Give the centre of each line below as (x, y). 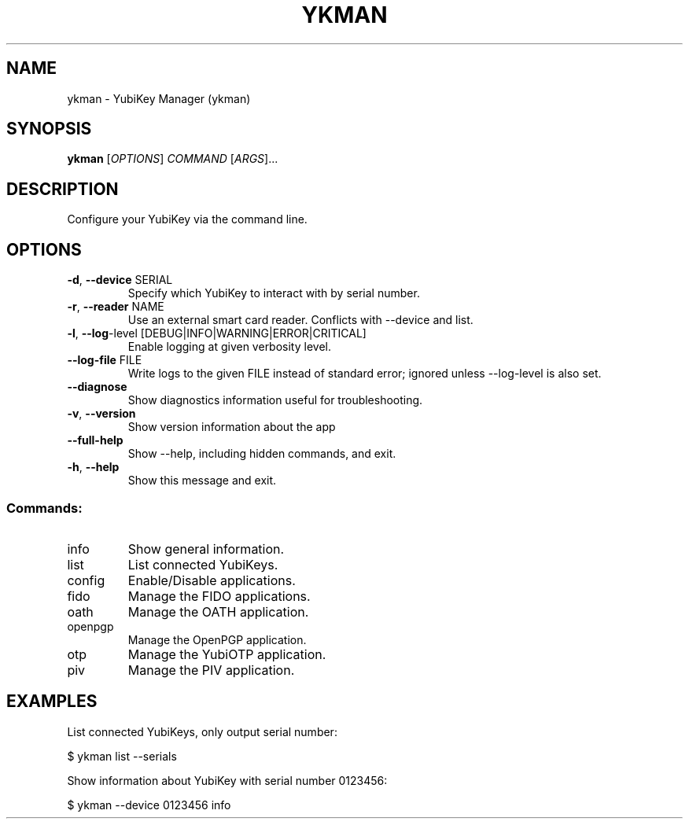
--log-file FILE (105, 360)
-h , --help (93, 467)
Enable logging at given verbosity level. (229, 347)
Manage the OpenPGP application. (217, 639)
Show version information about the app (232, 427)
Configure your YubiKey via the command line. (187, 219)
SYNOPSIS (49, 129)
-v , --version (101, 414)
